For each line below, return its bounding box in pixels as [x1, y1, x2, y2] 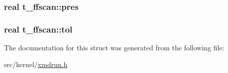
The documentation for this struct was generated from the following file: [4, 42, 225, 53]
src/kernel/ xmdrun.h [4, 59, 68, 69]
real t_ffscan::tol [4, 23, 73, 35]
